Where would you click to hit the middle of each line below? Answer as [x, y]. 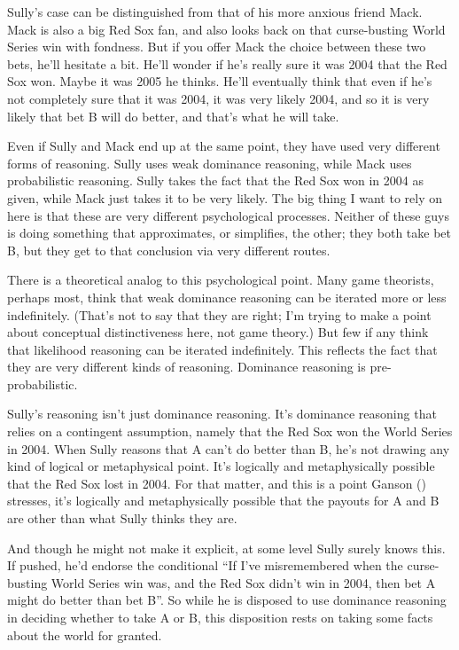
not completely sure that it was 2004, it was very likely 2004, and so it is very [218, 98]
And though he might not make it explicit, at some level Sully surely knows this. [226, 548]
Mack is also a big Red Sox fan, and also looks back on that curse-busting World [226, 29]
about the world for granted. [85, 634]
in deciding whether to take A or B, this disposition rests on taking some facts [220, 617]
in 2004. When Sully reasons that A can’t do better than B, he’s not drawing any [229, 448]
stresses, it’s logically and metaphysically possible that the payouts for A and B [223, 501]
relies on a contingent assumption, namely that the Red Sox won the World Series [230, 431]
